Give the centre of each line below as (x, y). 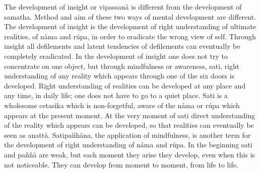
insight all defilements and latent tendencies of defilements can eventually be (122, 46)
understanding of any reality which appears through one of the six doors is (119, 76)
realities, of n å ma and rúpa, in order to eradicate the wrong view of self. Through (130, 36)
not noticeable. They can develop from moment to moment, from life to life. (121, 164)
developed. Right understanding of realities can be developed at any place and (125, 85)
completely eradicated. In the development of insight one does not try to (116, 56)
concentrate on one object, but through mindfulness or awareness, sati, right (122, 66)
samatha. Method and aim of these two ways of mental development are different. (130, 16)
